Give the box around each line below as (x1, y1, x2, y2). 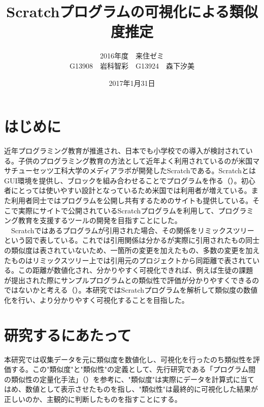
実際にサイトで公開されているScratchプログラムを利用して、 (18, 205, 218, 215)
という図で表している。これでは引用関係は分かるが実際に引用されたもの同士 (4, 235, 260, 245)
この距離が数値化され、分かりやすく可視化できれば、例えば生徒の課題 (18, 265, 253, 275)
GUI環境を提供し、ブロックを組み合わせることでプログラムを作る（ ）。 (4, 175, 241, 185)
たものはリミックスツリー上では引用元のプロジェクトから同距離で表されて (4, 255, 253, 265)
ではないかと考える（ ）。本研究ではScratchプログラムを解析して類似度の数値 (4, 285, 258, 295)
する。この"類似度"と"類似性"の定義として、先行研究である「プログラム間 (11, 364, 256, 374)
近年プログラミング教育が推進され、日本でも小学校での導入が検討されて (4, 145, 246, 156)
